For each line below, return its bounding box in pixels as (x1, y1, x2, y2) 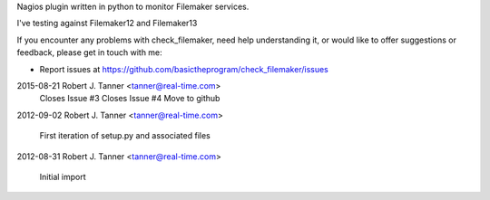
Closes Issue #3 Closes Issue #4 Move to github (39, 93, 220, 104)
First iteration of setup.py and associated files (39, 130, 211, 141)
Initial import (39, 171, 86, 182)
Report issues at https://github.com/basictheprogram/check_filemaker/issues (39, 63, 328, 74)
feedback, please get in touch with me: (16, 47, 162, 58)
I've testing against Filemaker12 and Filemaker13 (16, 18, 198, 29)
